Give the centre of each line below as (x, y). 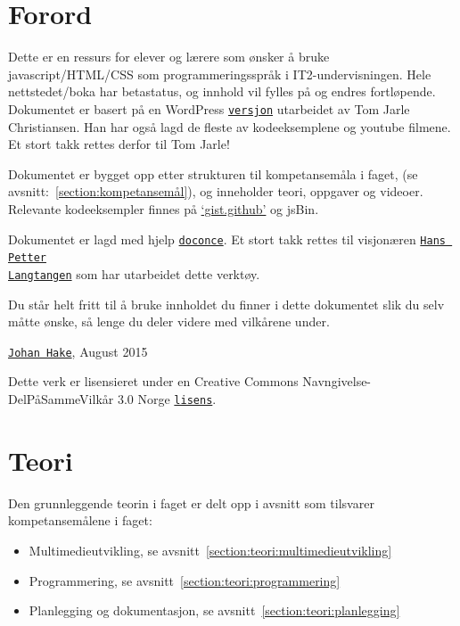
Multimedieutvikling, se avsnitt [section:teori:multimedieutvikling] (210, 550)
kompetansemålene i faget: (80, 520)
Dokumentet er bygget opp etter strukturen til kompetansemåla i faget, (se (213, 173)
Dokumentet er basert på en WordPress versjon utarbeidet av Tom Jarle (209, 108)
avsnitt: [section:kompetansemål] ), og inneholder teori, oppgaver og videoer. (216, 191)
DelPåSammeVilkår (61, 398)
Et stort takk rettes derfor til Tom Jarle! (119, 144)
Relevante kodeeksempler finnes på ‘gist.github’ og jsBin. (164, 208)
